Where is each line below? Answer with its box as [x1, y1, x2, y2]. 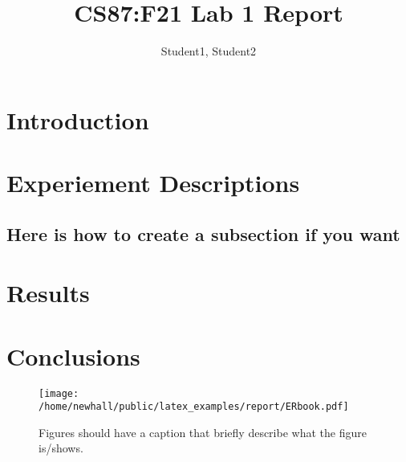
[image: [39, 387, 79, 399]
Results [6, 276, 90, 309]
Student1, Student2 [160, 43, 257, 59]
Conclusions [6, 339, 140, 372]
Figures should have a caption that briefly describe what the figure [39, 423, 367, 440]
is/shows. [39, 440, 83, 456]
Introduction [6, 103, 149, 136]
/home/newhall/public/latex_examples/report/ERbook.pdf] [39, 401, 349, 413]
